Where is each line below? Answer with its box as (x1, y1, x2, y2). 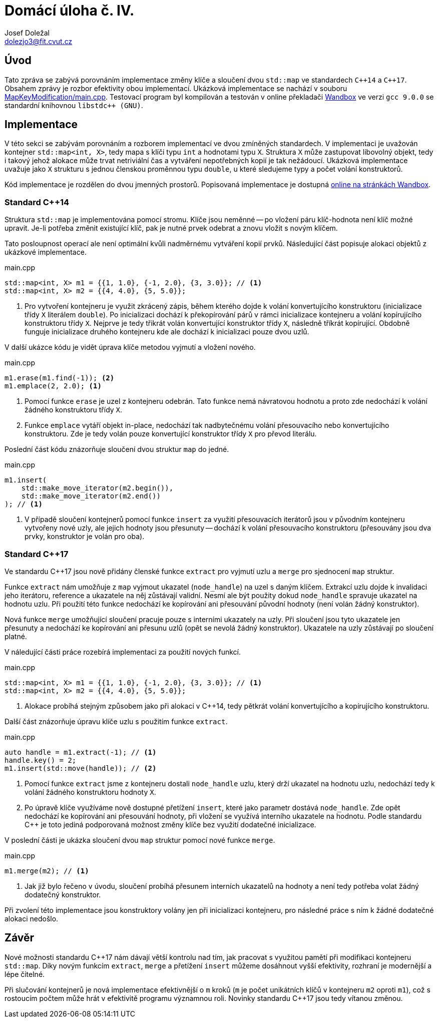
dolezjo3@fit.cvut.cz (5, 37, 73, 46)
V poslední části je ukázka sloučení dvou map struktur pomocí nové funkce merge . (5, 835, 275, 844)
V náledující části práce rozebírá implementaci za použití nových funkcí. (5, 647, 241, 656)
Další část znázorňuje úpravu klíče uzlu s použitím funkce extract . (5, 717, 228, 726)
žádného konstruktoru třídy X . (25, 405, 123, 414)
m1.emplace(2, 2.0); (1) (5, 382, 102, 390)
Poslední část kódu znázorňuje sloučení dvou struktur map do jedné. (5, 445, 229, 454)
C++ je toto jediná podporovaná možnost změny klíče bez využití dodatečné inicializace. (25, 820, 316, 829)
